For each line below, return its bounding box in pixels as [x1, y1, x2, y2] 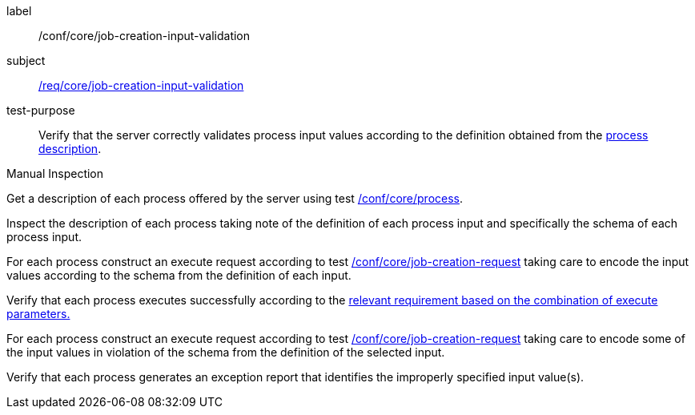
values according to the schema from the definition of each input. [6, 268, 352, 282]
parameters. [6, 307, 70, 320]
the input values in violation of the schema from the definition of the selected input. [6, 345, 445, 359]
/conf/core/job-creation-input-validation [38, 29, 251, 42]
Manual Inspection [6, 167, 104, 180]
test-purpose [6, 103, 75, 117]
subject [6, 54, 46, 67]
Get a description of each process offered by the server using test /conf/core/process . [6, 191, 464, 205]
